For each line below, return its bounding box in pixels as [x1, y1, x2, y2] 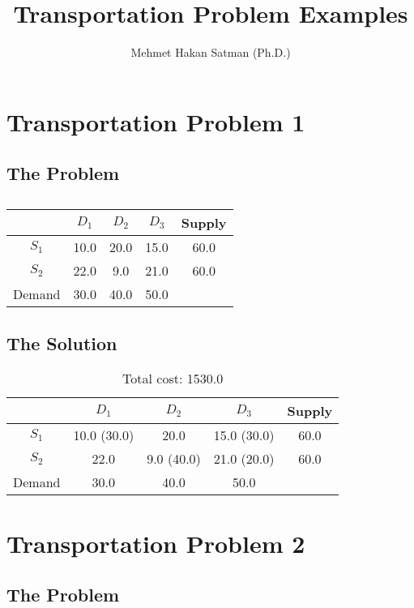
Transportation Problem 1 [6, 105, 305, 138]
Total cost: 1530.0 [122, 369, 224, 388]
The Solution [6, 330, 117, 355]
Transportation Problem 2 [6, 526, 305, 559]
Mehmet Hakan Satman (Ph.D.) [130, 44, 291, 61]
